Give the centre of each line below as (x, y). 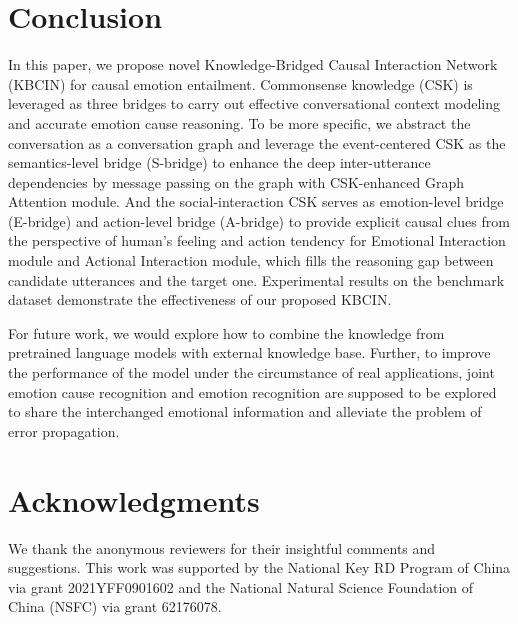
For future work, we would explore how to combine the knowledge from (226, 332)
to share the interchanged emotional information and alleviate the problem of (245, 411)
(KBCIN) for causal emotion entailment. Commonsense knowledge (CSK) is (240, 83)
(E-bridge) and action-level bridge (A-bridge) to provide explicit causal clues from (259, 220)
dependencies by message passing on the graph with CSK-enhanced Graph (236, 181)
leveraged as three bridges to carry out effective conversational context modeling (254, 103)
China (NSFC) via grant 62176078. (115, 606)
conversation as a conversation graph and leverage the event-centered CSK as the (257, 142)
